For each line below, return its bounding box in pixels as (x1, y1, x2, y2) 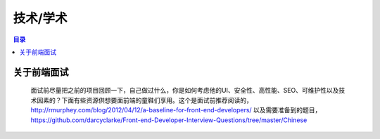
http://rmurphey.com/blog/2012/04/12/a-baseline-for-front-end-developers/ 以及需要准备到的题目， (30, 106, 322, 114)
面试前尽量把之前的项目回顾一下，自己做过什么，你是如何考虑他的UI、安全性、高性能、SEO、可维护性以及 (30, 86, 339, 95)
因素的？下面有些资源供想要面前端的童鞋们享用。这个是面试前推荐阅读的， (36, 95, 253, 105)
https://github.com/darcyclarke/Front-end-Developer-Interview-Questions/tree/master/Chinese (30, 116, 308, 124)
